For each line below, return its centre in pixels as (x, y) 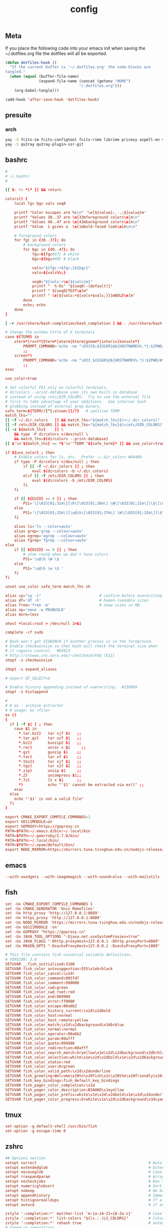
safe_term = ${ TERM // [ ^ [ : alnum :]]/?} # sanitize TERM (62, 411)
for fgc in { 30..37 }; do (40, 240)
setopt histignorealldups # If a (84, 1200)
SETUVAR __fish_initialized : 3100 (40, 964)
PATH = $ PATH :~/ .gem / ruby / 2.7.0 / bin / (42, 836)
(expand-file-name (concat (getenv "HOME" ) (85, 81)
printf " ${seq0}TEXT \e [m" (60, 291)
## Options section (25, 1158)
